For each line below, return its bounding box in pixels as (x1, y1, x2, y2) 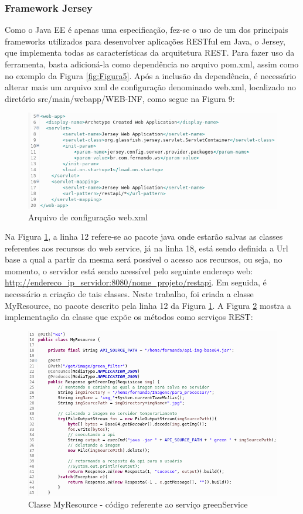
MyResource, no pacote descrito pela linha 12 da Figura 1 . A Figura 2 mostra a (5, 299, 291, 311)
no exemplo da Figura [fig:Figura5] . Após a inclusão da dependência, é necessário (5, 69, 297, 81)
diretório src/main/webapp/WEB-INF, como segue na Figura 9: (5, 92, 235, 104)
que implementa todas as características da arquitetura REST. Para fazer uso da (5, 46, 295, 59)
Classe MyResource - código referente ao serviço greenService (28, 498, 248, 510)
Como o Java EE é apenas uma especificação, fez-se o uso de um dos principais (5, 23, 288, 36)
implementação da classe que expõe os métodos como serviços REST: (5, 311, 253, 323)
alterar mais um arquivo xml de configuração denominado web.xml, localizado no (5, 81, 296, 93)
